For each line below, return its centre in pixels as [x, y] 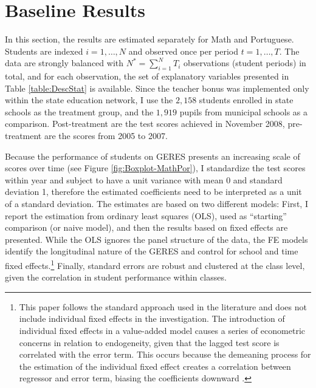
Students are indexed [44, 51]
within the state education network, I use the [89, 100]
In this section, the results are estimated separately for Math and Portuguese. [149, 39]
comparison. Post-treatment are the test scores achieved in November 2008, [145, 124]
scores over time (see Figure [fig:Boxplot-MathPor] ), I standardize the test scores [155, 168]
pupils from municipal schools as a [244, 111]
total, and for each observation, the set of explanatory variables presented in [147, 76]
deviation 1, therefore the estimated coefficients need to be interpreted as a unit [153, 192]
